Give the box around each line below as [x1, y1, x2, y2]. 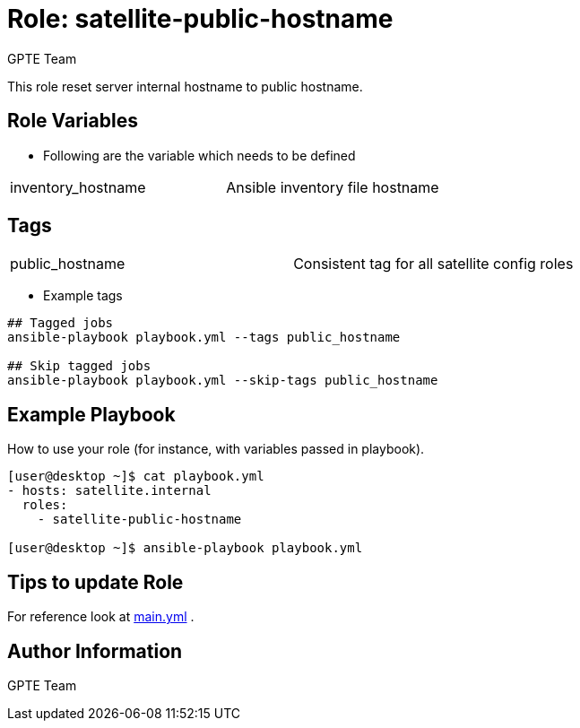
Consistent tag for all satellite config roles [293, 255, 574, 273]
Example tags [43, 288, 123, 304]
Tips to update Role [7, 570, 184, 594]
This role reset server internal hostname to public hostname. [7, 78, 363, 94]
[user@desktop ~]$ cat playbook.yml [7, 469, 264, 484]
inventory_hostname [10, 178, 146, 196]
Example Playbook [7, 403, 176, 426]
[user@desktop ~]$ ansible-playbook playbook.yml [7, 541, 363, 556]
